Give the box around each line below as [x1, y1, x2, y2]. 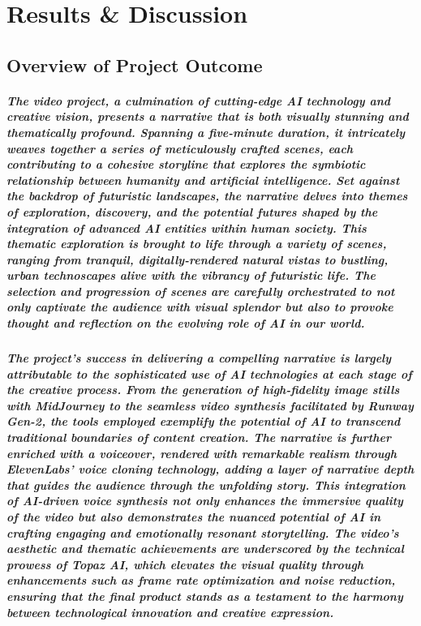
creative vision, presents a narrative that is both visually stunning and [6, 108, 409, 125]
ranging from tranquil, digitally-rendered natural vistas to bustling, [6, 251, 389, 268]
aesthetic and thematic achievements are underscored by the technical [6, 540, 404, 557]
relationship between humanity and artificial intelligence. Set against [6, 171, 400, 188]
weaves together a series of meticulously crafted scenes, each [6, 139, 354, 156]
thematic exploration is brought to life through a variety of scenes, [6, 235, 387, 252]
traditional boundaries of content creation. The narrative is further [6, 429, 391, 445]
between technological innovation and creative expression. [6, 603, 334, 620]
